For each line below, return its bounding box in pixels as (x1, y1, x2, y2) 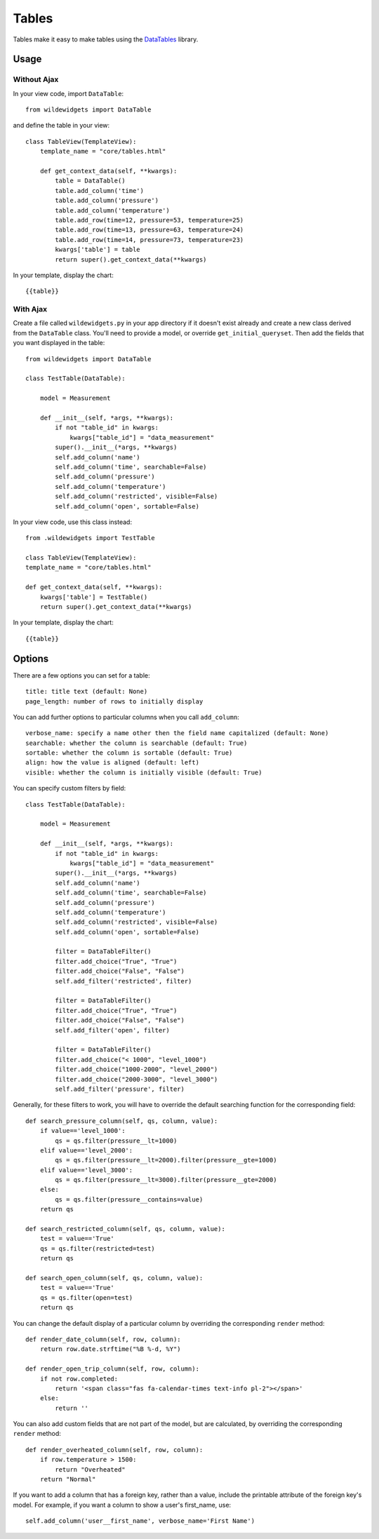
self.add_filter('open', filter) (55, 1026, 170, 1034)
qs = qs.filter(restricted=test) (39, 1244, 156, 1252)
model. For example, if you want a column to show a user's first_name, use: (13, 1500, 232, 1509)
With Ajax (13, 304, 48, 314)
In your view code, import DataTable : (13, 89, 124, 98)
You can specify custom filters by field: (13, 784, 126, 793)
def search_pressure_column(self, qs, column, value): (25, 1117, 218, 1125)
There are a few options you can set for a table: (13, 671, 150, 680)
